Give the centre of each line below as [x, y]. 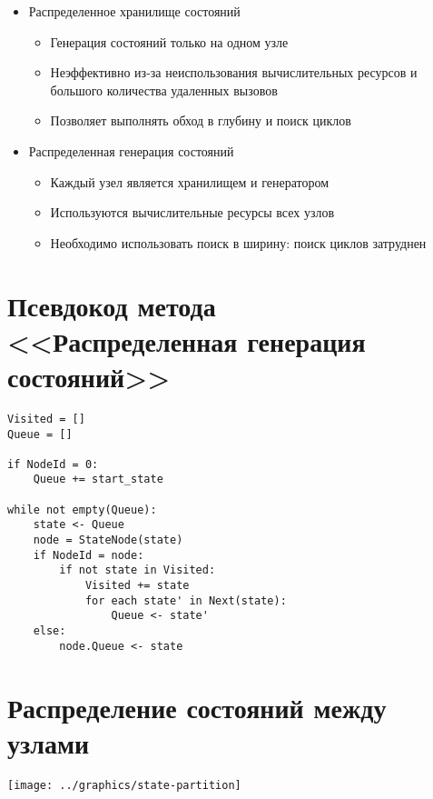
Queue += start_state [98, 479]
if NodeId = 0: [53, 464]
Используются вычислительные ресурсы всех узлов [192, 212]
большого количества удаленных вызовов [164, 90]
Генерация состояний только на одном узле [169, 41]
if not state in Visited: [138, 570]
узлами [49, 742]
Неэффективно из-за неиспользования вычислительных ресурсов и [234, 72]
